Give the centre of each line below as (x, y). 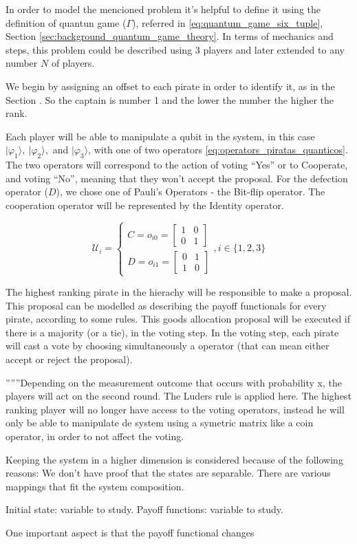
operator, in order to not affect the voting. (95, 436)
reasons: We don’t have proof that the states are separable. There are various (168, 473)
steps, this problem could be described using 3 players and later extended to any (175, 49)
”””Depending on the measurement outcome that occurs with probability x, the (174, 382)
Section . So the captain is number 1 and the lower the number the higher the (170, 99)
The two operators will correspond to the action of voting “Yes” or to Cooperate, (177, 165)
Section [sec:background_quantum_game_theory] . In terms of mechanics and (170, 36)
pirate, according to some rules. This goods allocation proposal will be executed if (178, 319)
